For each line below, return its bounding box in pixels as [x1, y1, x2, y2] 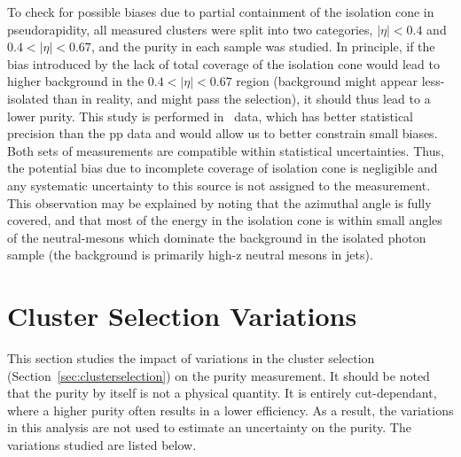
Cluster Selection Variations [7, 298, 357, 334]
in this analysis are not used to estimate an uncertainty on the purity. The [7, 418, 411, 437]
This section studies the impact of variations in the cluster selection [7, 349, 375, 368]
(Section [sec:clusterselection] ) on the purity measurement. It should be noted [7, 366, 430, 384]
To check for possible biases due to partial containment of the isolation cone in [7, 3, 434, 20]
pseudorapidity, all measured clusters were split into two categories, [7, 19, 373, 38]
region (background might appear [236, 72, 418, 90]
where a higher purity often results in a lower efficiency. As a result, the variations [7, 400, 454, 419]
